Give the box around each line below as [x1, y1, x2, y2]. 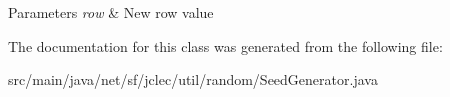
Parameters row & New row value [8, 2, 214, 22]
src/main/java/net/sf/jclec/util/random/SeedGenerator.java [8, 69, 378, 90]
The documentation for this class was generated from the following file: [8, 35, 443, 56]
